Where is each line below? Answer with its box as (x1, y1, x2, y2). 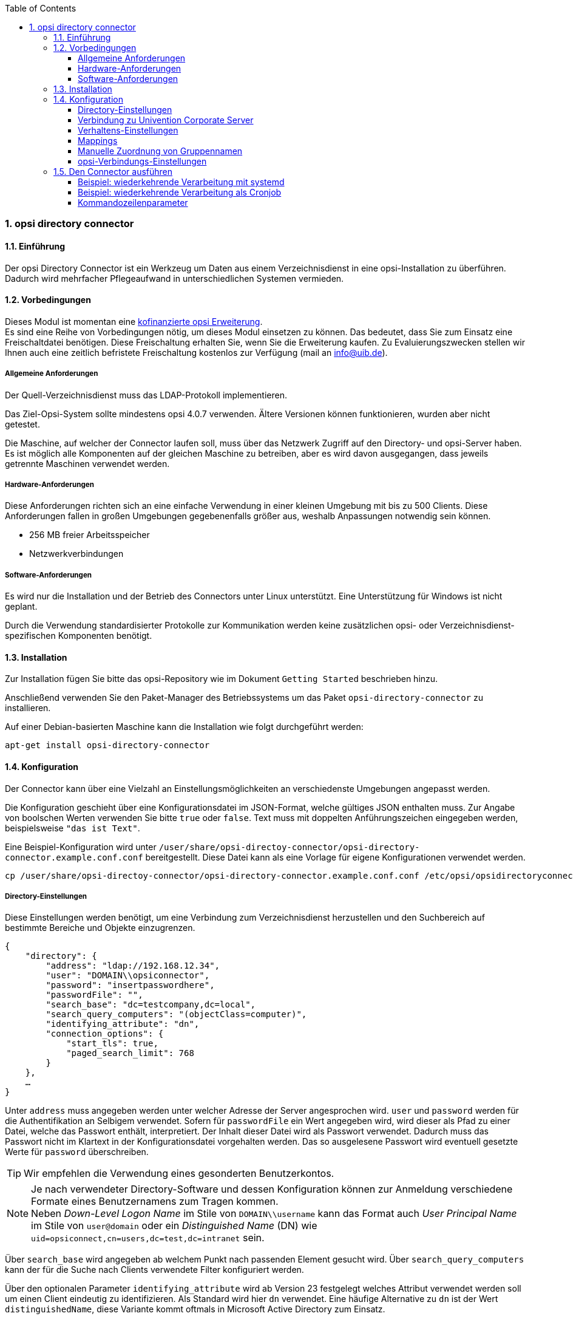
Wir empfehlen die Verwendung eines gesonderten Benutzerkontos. (24, 1167, 334, 1180)
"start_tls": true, (66, 1038, 158, 1049)
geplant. (5, 601, 38, 612)
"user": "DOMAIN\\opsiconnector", (46, 970, 210, 981)
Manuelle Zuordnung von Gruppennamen (78, 146, 243, 156)
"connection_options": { (46, 1029, 164, 1039)
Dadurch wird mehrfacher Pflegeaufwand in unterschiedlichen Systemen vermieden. (5, 273, 344, 284)
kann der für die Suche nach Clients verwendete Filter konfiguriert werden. (5, 1264, 304, 1275)
